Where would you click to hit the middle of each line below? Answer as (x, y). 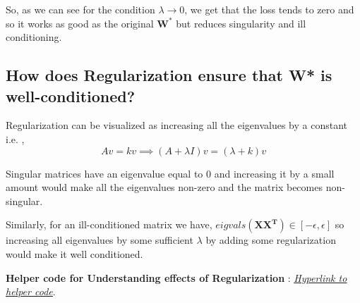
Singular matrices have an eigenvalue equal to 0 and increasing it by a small (170, 173)
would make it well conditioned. (74, 253)
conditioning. (34, 37)
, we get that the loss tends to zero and (269, 9)
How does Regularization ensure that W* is (169, 75)
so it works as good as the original (80, 23)
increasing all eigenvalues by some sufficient (100, 240)
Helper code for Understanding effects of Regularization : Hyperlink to (176, 277)
